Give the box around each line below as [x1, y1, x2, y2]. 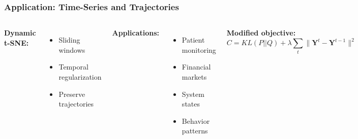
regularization [58, 72, 102, 82]
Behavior [182, 115, 210, 126]
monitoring [182, 44, 216, 55]
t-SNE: [4, 37, 29, 48]
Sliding [58, 34, 80, 45]
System [182, 88, 204, 99]
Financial [182, 61, 211, 72]
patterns [182, 125, 208, 136]
